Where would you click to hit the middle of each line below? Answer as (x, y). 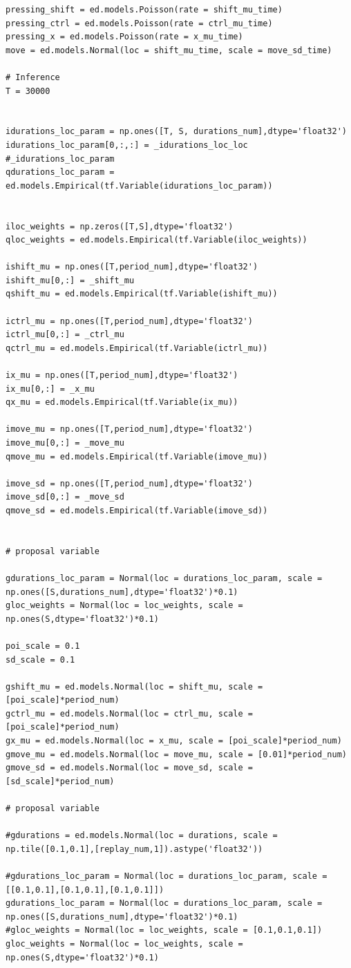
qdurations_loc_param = (60, 172)
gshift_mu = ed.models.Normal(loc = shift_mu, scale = (134, 686)
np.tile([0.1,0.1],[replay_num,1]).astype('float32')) (134, 849)
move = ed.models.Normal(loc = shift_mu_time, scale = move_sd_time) (169, 50)
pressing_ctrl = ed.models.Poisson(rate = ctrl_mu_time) (139, 23)
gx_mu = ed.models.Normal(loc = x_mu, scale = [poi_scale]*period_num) (174, 741)
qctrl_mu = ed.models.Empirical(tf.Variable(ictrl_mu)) (137, 348)
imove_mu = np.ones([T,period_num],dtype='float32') (129, 429)
